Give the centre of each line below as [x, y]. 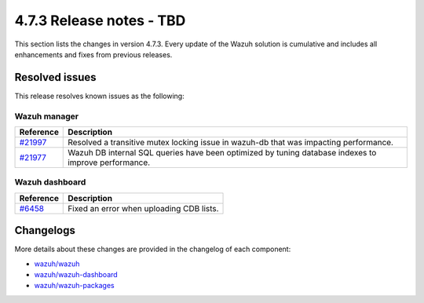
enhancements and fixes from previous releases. [93, 54]
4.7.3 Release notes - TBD [100, 20]
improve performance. [109, 162]
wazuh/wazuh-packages [74, 286]
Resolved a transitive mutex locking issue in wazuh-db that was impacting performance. [231, 142]
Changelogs [45, 230]
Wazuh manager [46, 116]
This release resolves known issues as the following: [99, 96]
